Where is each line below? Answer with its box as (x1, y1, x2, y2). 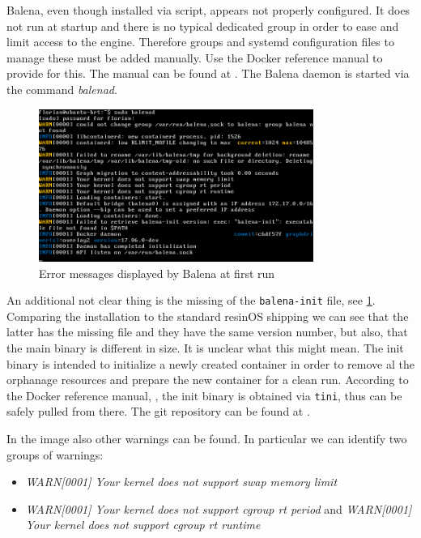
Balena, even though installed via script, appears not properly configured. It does (6, 2, 410, 18)
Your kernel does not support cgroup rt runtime (25, 516, 261, 533)
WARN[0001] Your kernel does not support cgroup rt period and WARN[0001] (25, 500, 412, 517)
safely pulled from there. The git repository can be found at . (6, 403, 310, 420)
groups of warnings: (6, 446, 104, 463)
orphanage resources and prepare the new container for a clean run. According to (6, 371, 409, 388)
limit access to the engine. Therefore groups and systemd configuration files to (6, 33, 394, 50)
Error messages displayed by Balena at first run (39, 264, 275, 281)
